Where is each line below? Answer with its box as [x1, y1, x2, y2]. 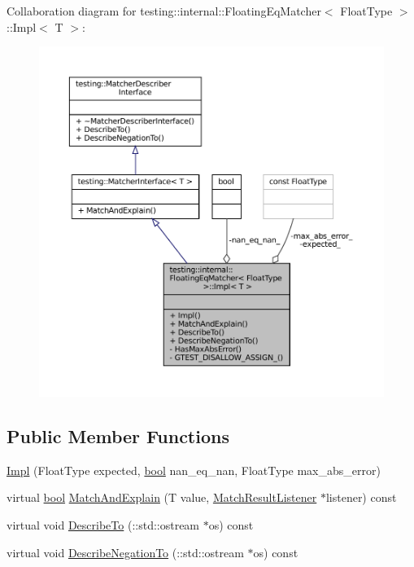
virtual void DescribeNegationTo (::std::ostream [7, 543, 244, 560]
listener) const [325, 489, 397, 506]
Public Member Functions [7, 424, 229, 448]
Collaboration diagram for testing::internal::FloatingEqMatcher [7, 2, 321, 19]
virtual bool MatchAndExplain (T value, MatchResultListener [7, 489, 317, 506]
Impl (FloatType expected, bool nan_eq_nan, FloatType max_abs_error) [7, 461, 381, 478]
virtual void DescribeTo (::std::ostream [7, 516, 200, 533]
